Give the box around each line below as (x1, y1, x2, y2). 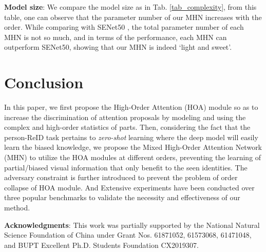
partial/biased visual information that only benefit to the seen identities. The (4, 162, 248, 172)
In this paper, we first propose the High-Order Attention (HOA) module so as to (4, 102, 258, 112)
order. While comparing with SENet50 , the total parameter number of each (4, 22, 244, 32)
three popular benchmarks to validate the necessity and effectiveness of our (4, 192, 240, 203)
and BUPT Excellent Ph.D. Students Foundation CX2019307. (4, 239, 199, 250)
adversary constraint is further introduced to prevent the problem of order (4, 172, 238, 183)
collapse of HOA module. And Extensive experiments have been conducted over (4, 182, 255, 192)
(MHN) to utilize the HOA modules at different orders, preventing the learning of (4, 152, 261, 163)
